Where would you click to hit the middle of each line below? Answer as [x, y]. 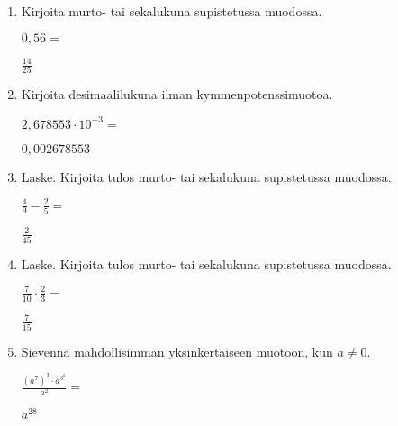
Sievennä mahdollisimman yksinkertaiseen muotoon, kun [177, 351]
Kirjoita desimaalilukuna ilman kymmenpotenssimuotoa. [177, 94]
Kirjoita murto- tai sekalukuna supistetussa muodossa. [172, 11]
